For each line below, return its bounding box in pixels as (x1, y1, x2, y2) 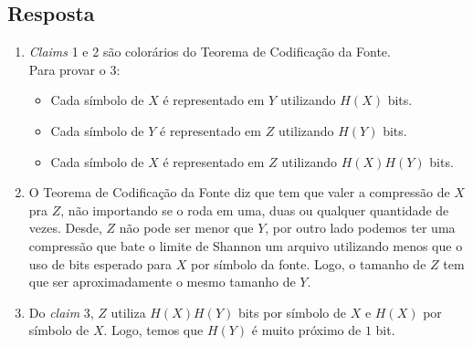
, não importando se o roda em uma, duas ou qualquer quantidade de (60, 200, 449, 219)
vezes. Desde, (28, 218, 102, 237)
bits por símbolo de (237, 302, 346, 321)
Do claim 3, (28, 302, 94, 321)
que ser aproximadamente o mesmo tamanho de (28, 272, 296, 291)
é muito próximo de (251, 320, 362, 340)
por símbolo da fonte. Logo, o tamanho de (190, 254, 426, 273)
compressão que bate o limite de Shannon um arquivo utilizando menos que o (28, 236, 463, 255)
